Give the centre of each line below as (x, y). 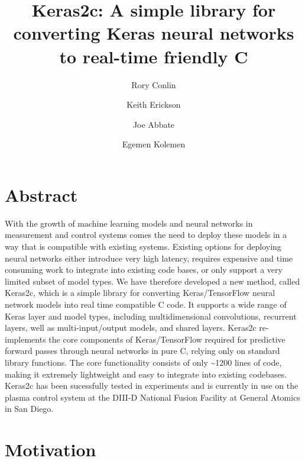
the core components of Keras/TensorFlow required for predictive (167, 339)
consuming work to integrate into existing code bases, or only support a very (144, 270)
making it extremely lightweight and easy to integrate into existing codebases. (146, 374)
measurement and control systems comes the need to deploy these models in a (146, 235)
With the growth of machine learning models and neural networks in (129, 223)
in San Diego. (29, 409)
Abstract (41, 194)
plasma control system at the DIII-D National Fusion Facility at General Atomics (152, 397)
